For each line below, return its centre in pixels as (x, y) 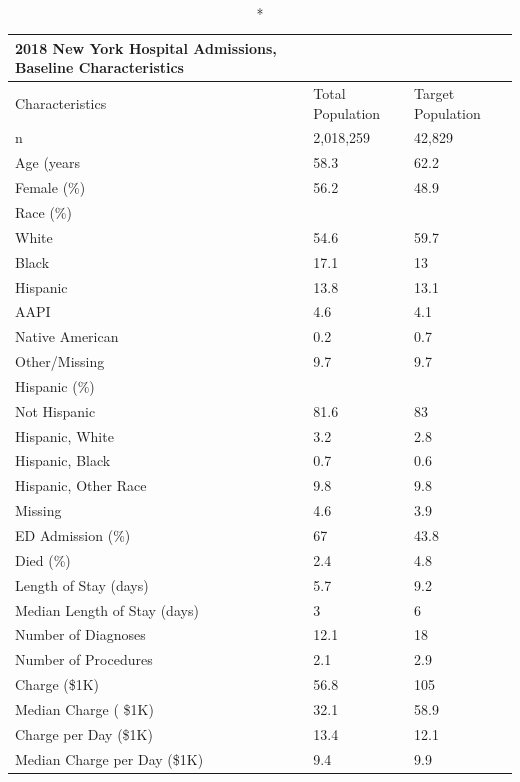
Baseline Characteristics (99, 67)
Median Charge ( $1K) (84, 708)
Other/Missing (60, 361)
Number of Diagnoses (80, 634)
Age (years (48, 162)
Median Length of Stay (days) (107, 609)
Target (434, 93)
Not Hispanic (55, 410)
